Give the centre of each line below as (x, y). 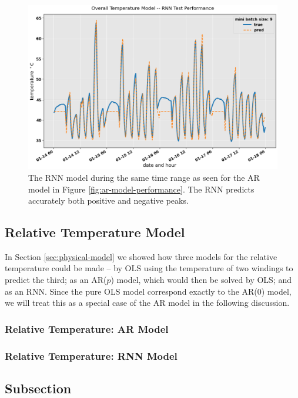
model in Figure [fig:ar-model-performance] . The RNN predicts (141, 189)
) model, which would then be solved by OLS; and (201, 280)
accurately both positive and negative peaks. (108, 200)
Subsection (38, 388)
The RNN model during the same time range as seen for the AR (144, 177)
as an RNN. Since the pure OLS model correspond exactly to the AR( (131, 291)
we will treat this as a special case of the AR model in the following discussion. (147, 303)
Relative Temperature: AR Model (87, 328)
